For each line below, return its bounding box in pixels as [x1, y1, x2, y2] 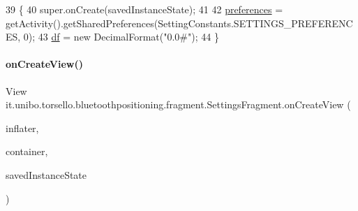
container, [6, 144, 48, 159]
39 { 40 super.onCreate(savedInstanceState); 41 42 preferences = [6, 2, 283, 16]
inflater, [6, 120, 39, 135]
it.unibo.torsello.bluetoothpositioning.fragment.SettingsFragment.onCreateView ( [6, 97, 351, 112]
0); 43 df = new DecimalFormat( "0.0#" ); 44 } [23, 29, 219, 44]
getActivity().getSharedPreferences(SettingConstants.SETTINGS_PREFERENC [6, 15, 353, 30]
